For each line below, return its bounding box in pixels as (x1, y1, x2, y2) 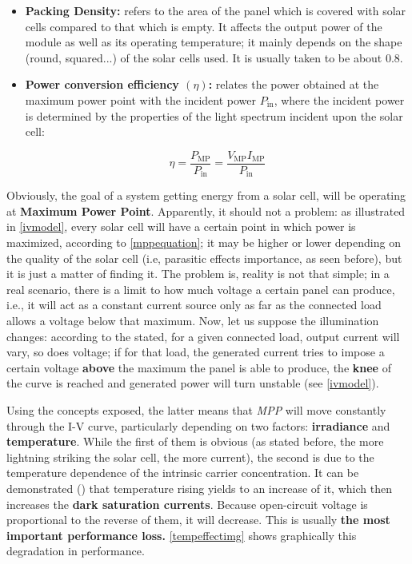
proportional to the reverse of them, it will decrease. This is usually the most (6, 511, 390, 528)
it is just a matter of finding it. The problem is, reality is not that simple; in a (6, 265, 390, 282)
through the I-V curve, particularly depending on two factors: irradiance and (6, 417, 390, 434)
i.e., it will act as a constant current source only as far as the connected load (6, 296, 382, 313)
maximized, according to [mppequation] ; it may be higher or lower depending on (6, 234, 401, 251)
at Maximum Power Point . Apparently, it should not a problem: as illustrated (6, 202, 406, 219)
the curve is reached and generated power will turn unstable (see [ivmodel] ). (6, 375, 379, 391)
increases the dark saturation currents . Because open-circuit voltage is (6, 495, 368, 512)
